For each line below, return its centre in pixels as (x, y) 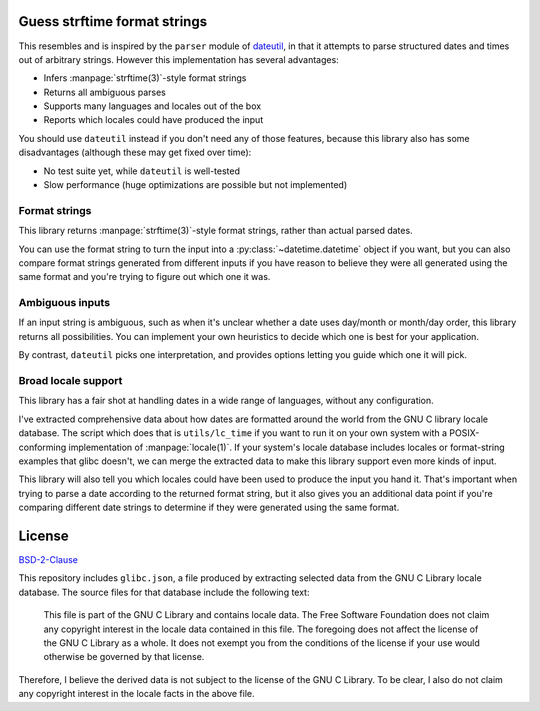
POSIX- (464, 433)
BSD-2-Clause (48, 560)
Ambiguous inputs (64, 303)
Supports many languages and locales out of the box (152, 106)
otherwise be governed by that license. (124, 657)
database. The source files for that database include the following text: (164, 592)
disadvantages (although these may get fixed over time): (135, 152)
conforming (42, 447)
